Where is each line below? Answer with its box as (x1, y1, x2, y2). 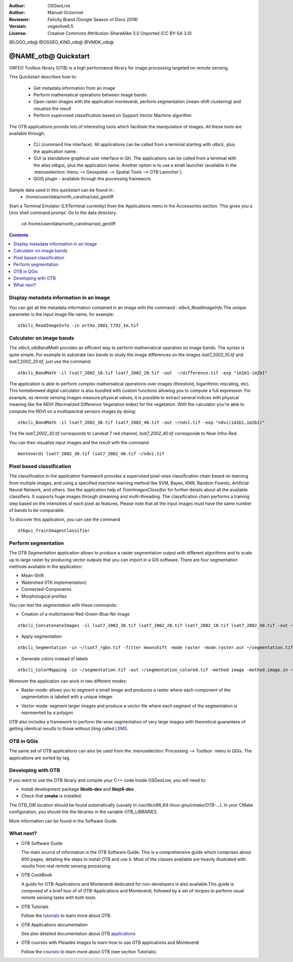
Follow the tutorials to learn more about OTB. (21, 913, 112, 918)
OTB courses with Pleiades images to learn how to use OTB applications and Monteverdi (21, 939, 199, 945)
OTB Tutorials (21, 904, 49, 910)
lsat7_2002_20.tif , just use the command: (9, 359, 92, 364)
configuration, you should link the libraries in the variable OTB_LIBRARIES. (9, 809, 158, 815)
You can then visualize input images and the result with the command (9, 439, 149, 445)
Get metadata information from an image (33, 85, 116, 91)
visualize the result (33, 105, 72, 111)
